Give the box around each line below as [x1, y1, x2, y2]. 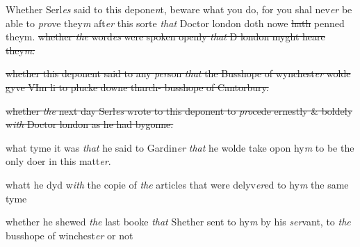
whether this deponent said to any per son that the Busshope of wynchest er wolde [6, 66, 351, 81]
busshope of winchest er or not [6, 228, 133, 242]
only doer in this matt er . [6, 154, 111, 168]
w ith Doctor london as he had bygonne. [6, 117, 174, 132]
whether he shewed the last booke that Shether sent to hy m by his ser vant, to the [6, 214, 351, 229]
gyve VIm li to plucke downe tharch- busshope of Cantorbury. [6, 79, 269, 94]
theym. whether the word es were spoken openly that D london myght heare [6, 29, 325, 44]
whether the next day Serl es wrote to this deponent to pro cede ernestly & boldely [6, 103, 353, 118]
